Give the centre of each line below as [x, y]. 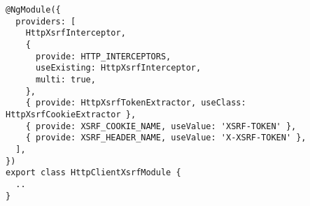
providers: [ [46, 21]
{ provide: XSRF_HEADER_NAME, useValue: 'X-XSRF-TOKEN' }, [166, 138]
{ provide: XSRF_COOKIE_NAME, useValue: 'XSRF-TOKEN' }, [161, 126]
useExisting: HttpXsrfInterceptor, [118, 68]
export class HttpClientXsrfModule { [93, 173]
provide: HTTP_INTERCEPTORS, [103, 56]
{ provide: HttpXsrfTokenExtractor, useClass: [136, 103]
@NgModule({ [33, 10]
